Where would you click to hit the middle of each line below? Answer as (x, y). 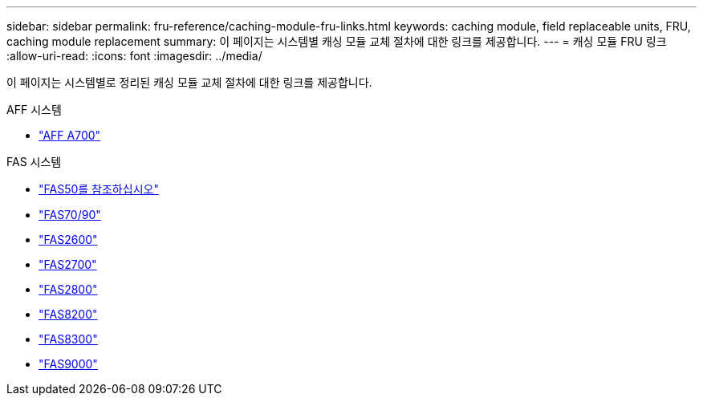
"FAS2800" (68, 289)
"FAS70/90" (70, 215)
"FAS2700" (68, 264)
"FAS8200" (68, 314)
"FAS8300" (68, 339)
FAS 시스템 (34, 162)
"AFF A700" (70, 135)
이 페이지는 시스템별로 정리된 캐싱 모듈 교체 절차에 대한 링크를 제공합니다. (189, 82)
